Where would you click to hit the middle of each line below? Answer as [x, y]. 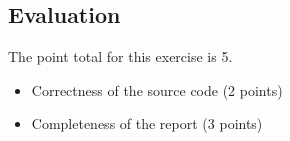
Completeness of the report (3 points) [147, 123]
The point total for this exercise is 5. [120, 56]
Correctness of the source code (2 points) [157, 89]
